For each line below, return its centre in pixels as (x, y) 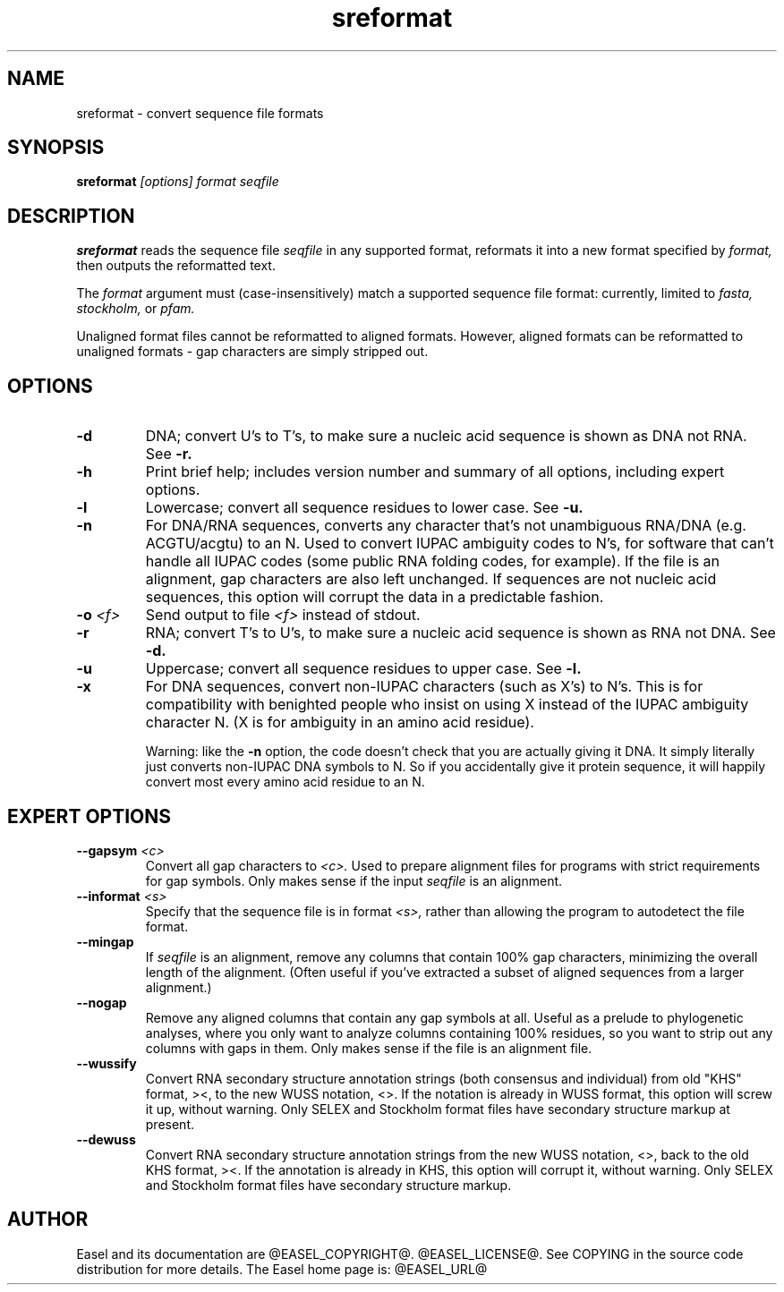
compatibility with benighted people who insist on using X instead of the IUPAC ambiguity (447, 705)
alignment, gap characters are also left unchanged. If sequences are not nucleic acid (431, 579)
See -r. (169, 454)
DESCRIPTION (71, 216)
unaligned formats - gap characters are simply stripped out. (252, 352)
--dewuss (106, 1139)
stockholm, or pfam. (136, 309)
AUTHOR (48, 1220)
